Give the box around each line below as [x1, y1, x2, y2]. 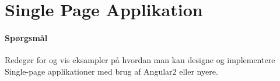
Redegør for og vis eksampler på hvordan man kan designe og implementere [5, 54, 275, 66]
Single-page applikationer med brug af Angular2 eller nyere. [5, 65, 218, 77]
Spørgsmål [5, 31, 48, 43]
